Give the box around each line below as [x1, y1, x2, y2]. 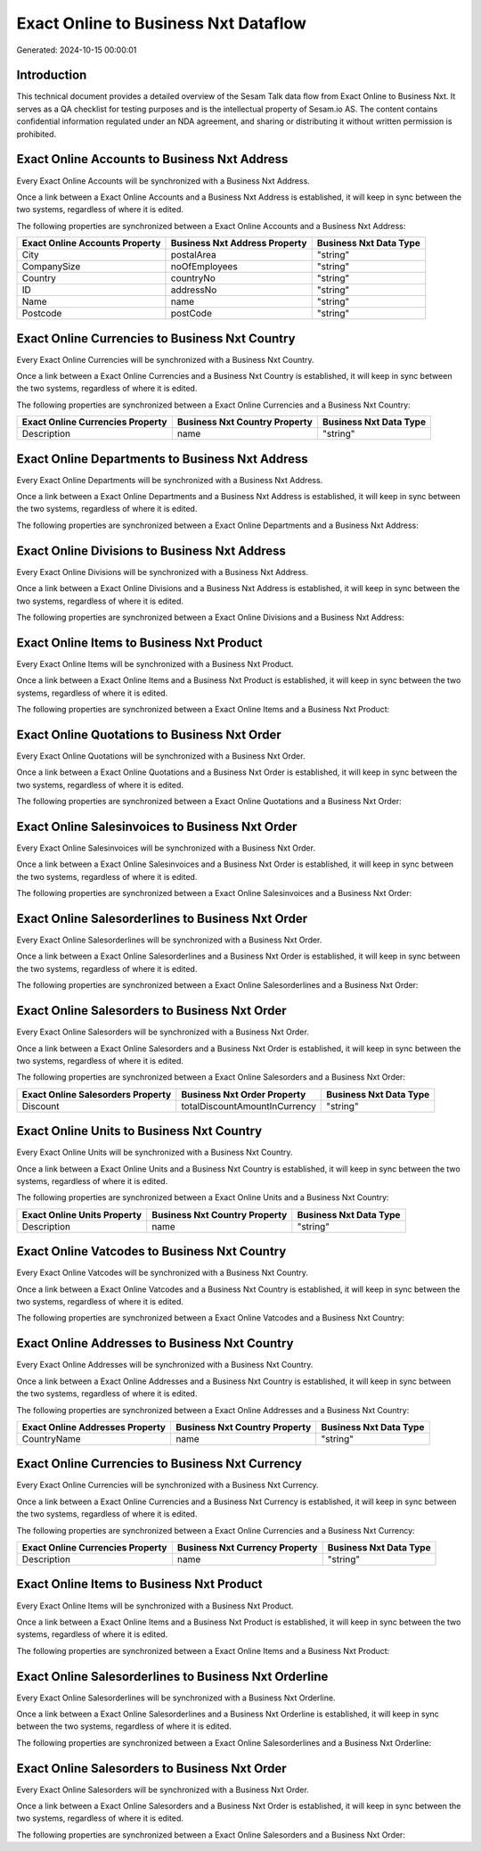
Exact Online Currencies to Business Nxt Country [16, 331, 296, 346]
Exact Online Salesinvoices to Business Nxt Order [16, 819, 298, 834]
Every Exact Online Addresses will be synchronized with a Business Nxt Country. [16, 1360, 314, 1370]
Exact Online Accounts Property [21, 237, 161, 250]
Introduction [16, 68, 87, 83]
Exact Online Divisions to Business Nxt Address [16, 543, 287, 558]
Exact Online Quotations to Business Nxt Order [16, 727, 282, 742]
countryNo [170, 272, 216, 284]
